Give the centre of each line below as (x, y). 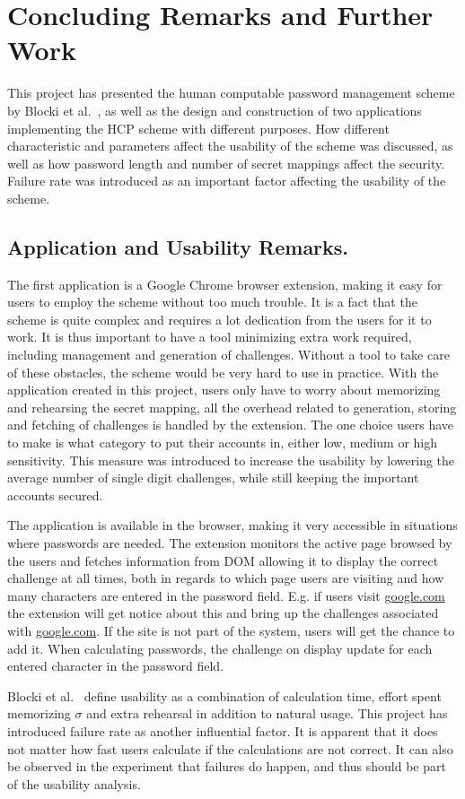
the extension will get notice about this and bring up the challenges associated (223, 613)
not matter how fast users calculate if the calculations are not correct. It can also (230, 748)
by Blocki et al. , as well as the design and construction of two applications (215, 110)
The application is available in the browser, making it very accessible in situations (232, 525)
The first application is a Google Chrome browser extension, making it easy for (225, 284)
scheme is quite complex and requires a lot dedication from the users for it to (219, 319)
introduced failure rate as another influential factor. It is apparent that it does (223, 730)
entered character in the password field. (116, 666)
